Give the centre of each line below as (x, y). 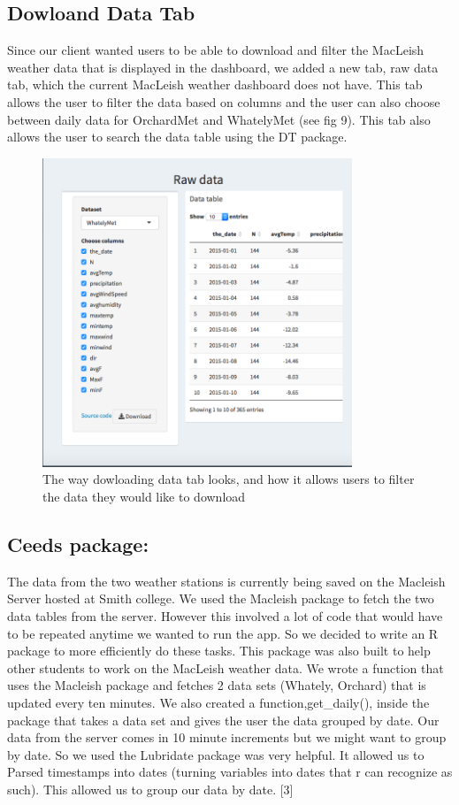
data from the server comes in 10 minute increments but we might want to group (227, 737)
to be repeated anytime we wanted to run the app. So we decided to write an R (223, 633)
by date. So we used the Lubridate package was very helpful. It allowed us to (216, 754)
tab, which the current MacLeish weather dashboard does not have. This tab (215, 84)
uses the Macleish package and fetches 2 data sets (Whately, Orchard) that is (217, 685)
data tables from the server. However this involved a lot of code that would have (225, 615)
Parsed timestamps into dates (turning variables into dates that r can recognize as (230, 772)
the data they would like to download (144, 496)
